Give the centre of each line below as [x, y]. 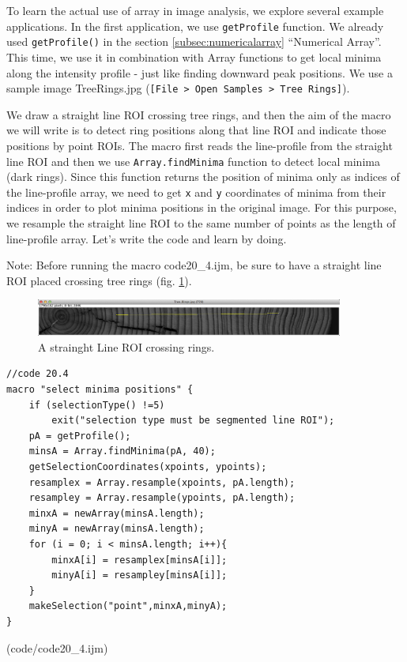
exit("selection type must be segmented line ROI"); [193, 421]
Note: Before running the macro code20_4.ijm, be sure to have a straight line [194, 265]
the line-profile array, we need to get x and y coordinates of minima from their [196, 192]
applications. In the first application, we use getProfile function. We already [195, 26]
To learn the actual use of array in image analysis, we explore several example [195, 10]
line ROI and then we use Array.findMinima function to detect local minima [193, 161]
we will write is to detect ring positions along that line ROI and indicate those [196, 130]
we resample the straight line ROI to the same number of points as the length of [201, 223]
